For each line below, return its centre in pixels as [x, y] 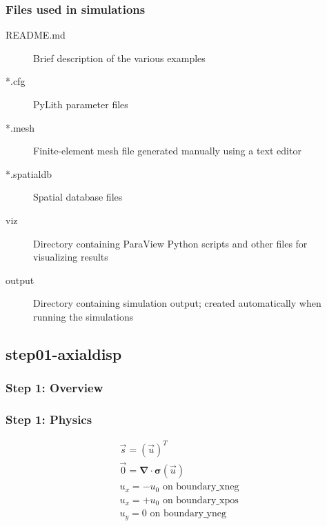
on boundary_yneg [188, 514]
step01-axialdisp [64, 353]
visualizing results [71, 257]
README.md [36, 35]
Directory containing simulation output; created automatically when [177, 303]
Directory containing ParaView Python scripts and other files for [170, 243]
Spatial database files [78, 197]
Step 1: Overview [54, 388]
